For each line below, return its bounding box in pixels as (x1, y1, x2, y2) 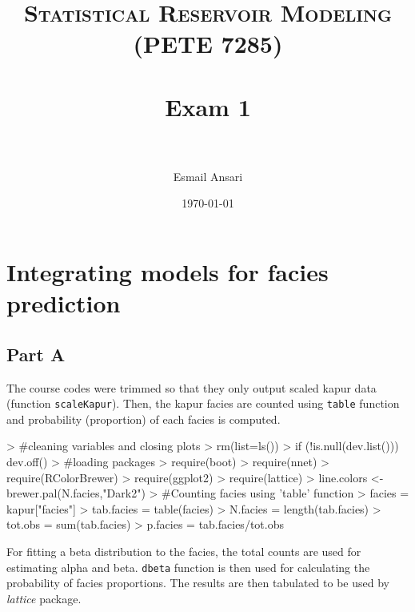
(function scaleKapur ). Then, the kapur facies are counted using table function (6, 395, 400, 412)
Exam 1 (165, 90, 251, 123)
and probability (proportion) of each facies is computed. (6, 410, 281, 427)
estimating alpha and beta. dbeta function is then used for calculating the (6, 558, 370, 575)
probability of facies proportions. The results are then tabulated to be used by (6, 574, 389, 591)
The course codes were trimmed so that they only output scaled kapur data (6, 379, 377, 396)
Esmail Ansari (173, 167, 243, 184)
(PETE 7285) (133, 27, 283, 60)
